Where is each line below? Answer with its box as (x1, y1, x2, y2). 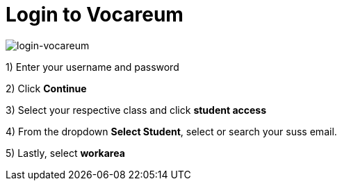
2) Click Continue (6, 82, 87, 94)
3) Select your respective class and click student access (6, 103, 267, 116)
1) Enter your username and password (6, 60, 179, 73)
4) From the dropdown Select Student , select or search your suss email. (6, 125, 337, 137)
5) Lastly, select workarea (6, 146, 125, 159)
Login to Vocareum (6, 3, 184, 26)
